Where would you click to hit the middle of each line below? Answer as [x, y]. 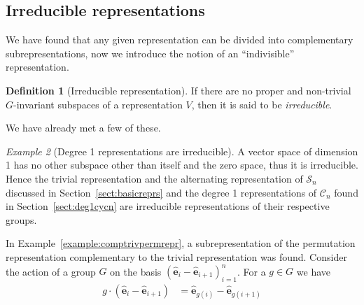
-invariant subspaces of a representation [98, 104]
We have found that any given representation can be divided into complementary [180, 40]
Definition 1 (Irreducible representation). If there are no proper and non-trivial [178, 90]
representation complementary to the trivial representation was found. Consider [176, 256]
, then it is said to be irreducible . [262, 104]
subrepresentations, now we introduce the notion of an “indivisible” [150, 53]
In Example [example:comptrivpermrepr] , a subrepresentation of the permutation [181, 243]
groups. [21, 219]
